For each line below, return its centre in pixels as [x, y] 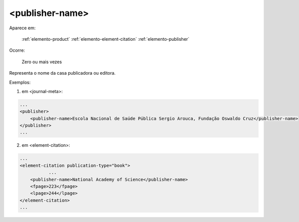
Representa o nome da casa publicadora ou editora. [62, 73]
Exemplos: [20, 82]
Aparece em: [22, 28]
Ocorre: [17, 50]
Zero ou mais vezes [42, 62]
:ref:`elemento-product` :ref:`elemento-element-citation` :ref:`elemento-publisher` [105, 39]
